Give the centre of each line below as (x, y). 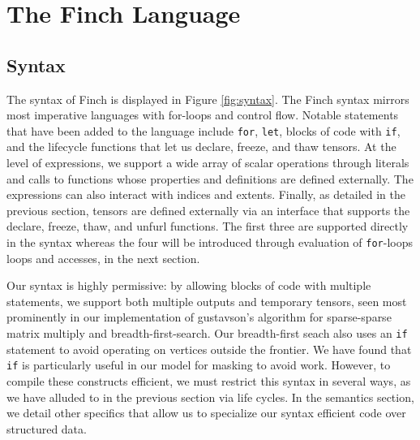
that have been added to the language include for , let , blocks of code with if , (204, 130)
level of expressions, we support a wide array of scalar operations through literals (208, 163)
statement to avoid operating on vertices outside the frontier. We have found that (209, 349)
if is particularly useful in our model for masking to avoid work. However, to (199, 365)
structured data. (47, 428)
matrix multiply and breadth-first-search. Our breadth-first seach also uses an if (207, 333)
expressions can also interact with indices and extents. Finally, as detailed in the (206, 194)
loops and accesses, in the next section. (103, 258)
